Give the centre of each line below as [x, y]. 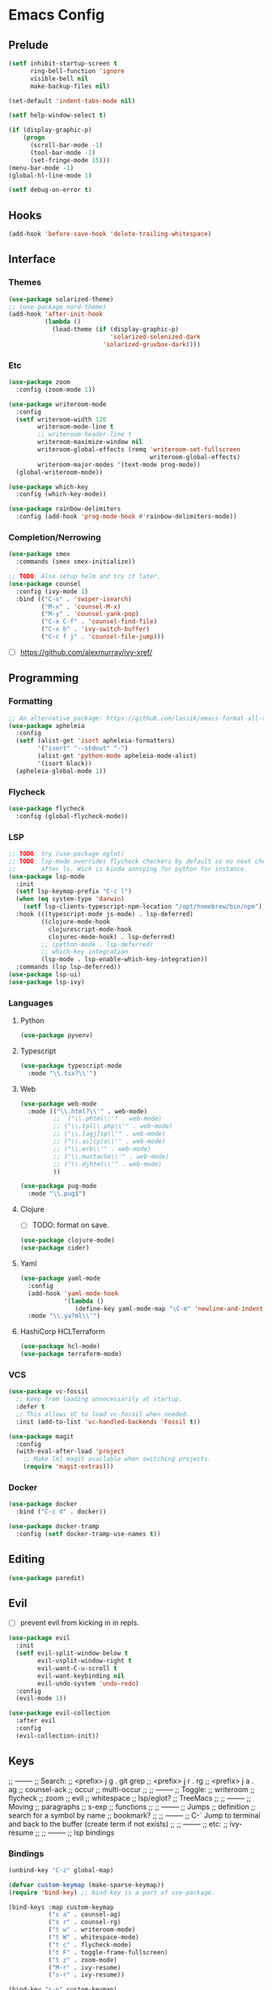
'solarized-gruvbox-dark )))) [151, 344]
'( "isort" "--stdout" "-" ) [83, 748]
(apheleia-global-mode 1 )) [61, 771]
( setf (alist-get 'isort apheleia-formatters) [96, 741]
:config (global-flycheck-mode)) [72, 816]
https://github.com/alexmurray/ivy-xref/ [86, 652]
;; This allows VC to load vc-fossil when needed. [103, 1414]
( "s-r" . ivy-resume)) [87, 1975]
